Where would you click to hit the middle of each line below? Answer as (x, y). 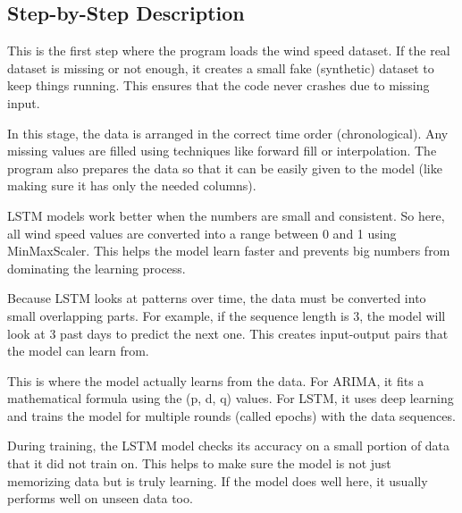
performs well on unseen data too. (100, 498)
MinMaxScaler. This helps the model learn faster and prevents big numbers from (229, 251)
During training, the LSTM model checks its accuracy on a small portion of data (229, 446)
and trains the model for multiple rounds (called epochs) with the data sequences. (231, 415)
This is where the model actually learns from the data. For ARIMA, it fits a (216, 380)
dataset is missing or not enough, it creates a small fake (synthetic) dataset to (221, 67)
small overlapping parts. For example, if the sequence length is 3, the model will (227, 315)
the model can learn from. (78, 351)
